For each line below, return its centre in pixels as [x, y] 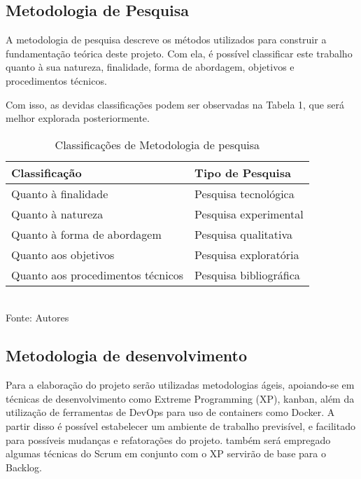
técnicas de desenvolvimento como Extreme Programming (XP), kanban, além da [180, 398]
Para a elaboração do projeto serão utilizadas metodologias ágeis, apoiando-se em [180, 385]
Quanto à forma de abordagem [86, 234]
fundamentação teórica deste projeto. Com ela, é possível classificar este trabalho [179, 53]
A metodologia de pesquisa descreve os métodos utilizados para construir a [166, 40]
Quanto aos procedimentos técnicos [98, 275]
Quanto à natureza [57, 214]
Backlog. [24, 467]
